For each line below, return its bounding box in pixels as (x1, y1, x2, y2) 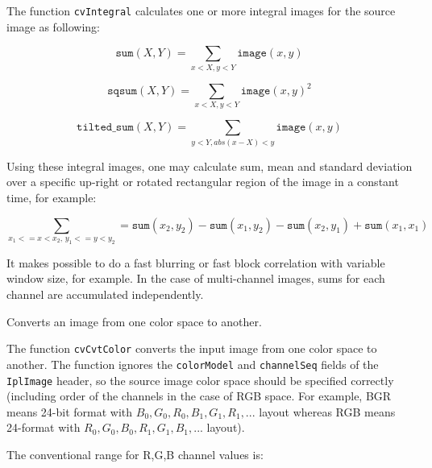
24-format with (6, 419, 81, 436)
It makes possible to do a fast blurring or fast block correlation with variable (6, 254, 385, 271)
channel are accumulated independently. (6, 286, 204, 303)
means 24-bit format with (6, 403, 133, 420)
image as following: (6, 18, 100, 35)
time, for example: (6, 188, 97, 205)
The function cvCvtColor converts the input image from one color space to (6, 340, 377, 357)
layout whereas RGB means (259, 403, 396, 420)
